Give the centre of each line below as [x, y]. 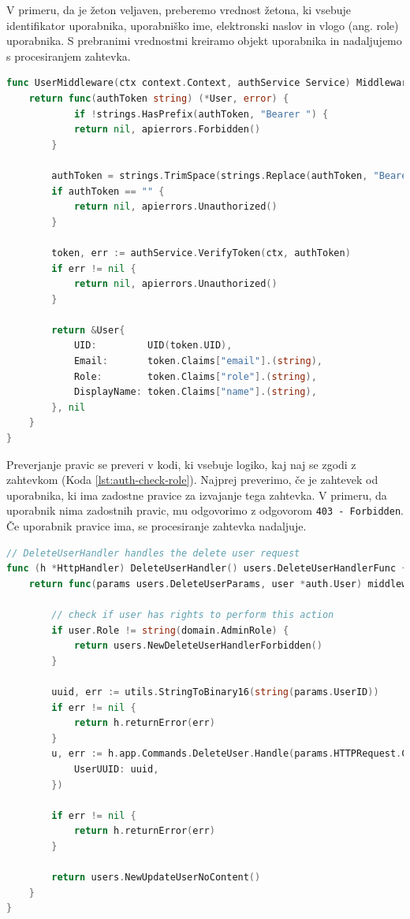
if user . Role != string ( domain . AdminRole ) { [170, 630]
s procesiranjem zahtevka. [69, 56]
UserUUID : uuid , [116, 769]
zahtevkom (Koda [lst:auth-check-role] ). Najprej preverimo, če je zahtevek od [192, 480]
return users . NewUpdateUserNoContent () [156, 878]
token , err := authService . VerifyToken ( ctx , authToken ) [201, 253]
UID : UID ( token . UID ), [153, 346]
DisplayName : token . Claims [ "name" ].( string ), [195, 392]
